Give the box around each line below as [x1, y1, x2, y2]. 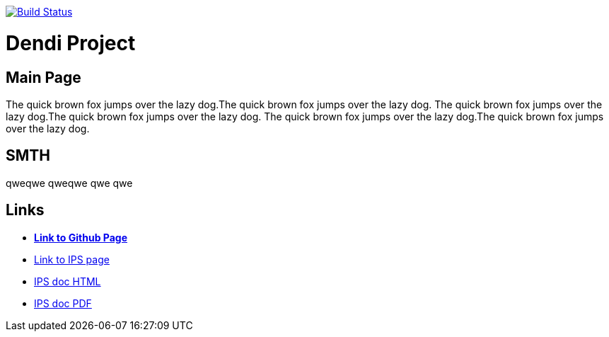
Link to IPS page [34, 253, 110, 265]
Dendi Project [6, 30, 136, 55]
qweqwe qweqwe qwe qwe [6, 176, 133, 189]
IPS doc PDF [34, 297, 92, 309]
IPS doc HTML [34, 275, 101, 287]
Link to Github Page [34, 231, 127, 244]
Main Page [6, 68, 81, 86]
